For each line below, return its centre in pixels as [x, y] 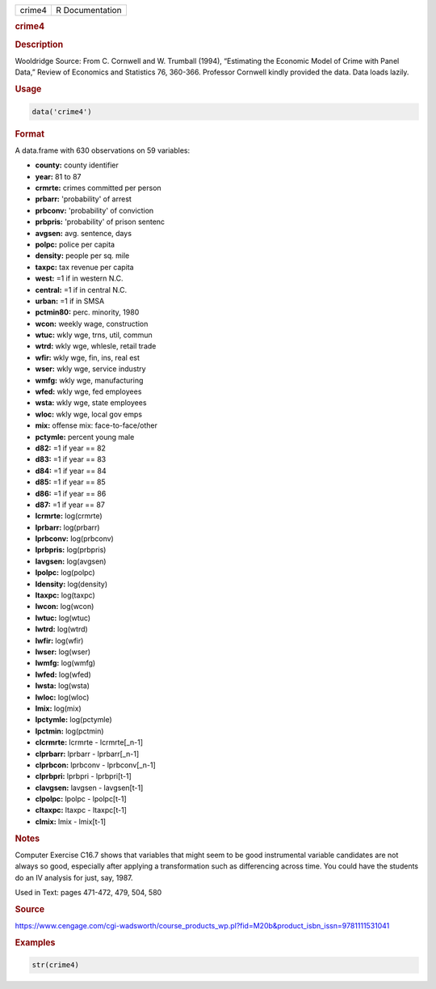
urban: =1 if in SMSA [70, 301]
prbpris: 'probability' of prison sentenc [100, 222]
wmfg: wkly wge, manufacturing [89, 380]
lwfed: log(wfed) [63, 674]
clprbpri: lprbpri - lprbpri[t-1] [84, 776]
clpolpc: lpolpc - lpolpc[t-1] [81, 799]
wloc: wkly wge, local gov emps [89, 414]
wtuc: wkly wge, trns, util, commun [94, 335]
